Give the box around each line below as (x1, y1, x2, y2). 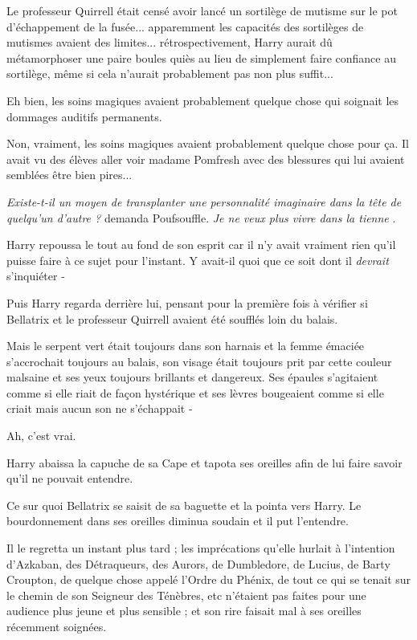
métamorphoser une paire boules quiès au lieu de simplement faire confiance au (6, 49, 396, 66)
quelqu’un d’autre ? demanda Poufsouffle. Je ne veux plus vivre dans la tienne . (6, 209, 396, 226)
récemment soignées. (6, 618, 107, 634)
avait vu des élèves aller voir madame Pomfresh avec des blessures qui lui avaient (6, 150, 405, 167)
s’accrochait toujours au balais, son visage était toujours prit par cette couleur (6, 353, 392, 369)
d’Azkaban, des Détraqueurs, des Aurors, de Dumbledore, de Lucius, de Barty (6, 555, 390, 572)
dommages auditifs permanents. (6, 108, 162, 124)
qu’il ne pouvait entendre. (6, 470, 133, 487)
